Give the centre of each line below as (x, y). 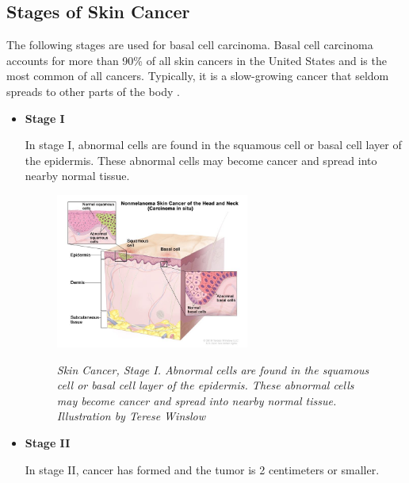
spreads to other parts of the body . (93, 91)
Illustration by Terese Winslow (131, 416)
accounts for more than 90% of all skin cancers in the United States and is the (197, 60)
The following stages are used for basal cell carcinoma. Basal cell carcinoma (190, 45)
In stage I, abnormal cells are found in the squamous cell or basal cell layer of (213, 145)
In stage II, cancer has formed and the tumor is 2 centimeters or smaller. (202, 469)
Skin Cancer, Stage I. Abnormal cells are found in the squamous (213, 369)
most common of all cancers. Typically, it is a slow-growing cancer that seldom (198, 76)
